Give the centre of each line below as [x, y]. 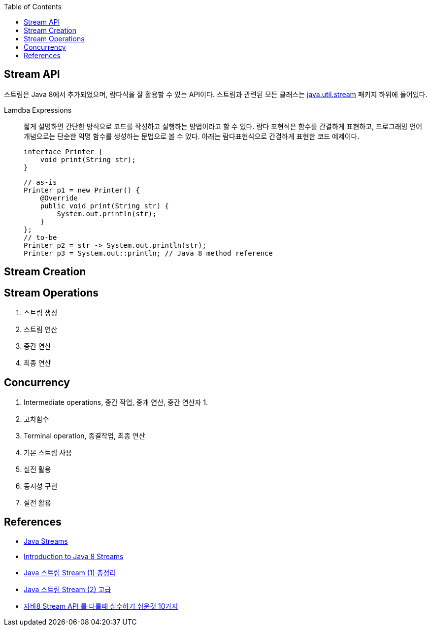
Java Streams [46, 541]
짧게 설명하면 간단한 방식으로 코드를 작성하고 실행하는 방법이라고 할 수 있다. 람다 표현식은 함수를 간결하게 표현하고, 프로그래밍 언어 [223, 126]
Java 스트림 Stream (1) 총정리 [70, 572]
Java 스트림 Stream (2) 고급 [67, 589]
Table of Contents [33, 7]
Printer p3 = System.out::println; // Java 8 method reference [148, 253]
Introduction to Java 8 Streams [74, 556]
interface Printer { [63, 151]
